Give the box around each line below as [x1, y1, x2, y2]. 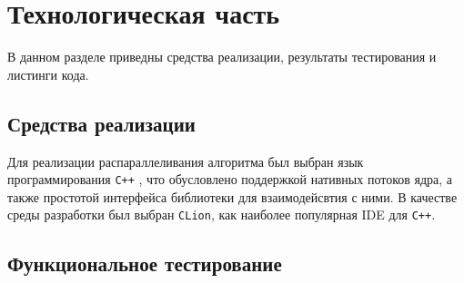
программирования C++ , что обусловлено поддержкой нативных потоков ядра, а [7, 170, 453, 189]
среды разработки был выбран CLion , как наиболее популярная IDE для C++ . [7, 205, 436, 224]
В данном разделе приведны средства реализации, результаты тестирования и [7, 47, 437, 66]
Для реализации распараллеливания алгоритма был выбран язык [7, 151, 364, 171]
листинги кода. [7, 64, 89, 83]
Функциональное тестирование [7, 249, 282, 278]
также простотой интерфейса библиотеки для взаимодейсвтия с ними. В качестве [7, 187, 458, 206]
